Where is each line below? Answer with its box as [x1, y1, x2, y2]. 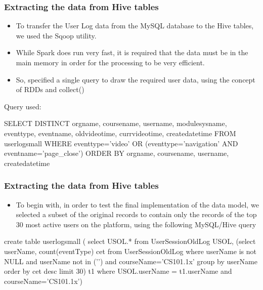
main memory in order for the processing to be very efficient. [16, 57, 205, 67]
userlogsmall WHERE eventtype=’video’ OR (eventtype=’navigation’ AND [4, 138, 238, 148]
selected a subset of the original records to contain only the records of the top [16, 209, 257, 220]
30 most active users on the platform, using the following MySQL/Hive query [16, 219, 256, 229]
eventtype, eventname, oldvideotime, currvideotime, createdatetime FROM [4, 128, 236, 138]
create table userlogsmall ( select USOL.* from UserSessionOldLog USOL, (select [4, 236, 256, 246]
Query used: [4, 101, 41, 111]
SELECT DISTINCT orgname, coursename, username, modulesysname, [4, 118, 227, 129]
